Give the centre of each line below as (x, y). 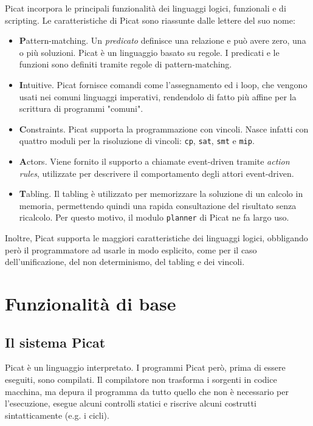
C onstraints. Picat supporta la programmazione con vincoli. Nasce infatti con (164, 129)
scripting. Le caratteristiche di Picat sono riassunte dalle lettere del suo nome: (150, 20)
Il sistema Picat (55, 342)
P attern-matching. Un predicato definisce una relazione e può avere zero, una (163, 40)
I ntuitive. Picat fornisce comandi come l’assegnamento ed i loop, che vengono (163, 84)
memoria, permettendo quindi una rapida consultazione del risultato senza (158, 205)
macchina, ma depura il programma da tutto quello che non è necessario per (147, 391)
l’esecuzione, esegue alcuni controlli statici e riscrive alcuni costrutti (131, 403)
